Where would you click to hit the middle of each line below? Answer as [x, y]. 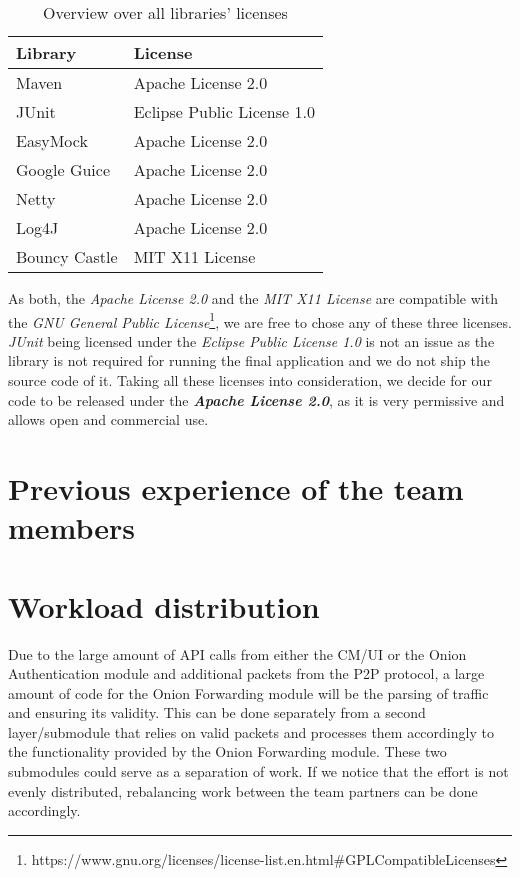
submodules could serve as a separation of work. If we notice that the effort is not [258, 771]
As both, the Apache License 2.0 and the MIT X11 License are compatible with [253, 298]
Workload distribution [164, 605]
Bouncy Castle [67, 256]
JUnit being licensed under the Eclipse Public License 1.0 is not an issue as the [251, 340]
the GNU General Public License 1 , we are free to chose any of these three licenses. [260, 320]
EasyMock [52, 140]
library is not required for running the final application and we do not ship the [249, 360]
